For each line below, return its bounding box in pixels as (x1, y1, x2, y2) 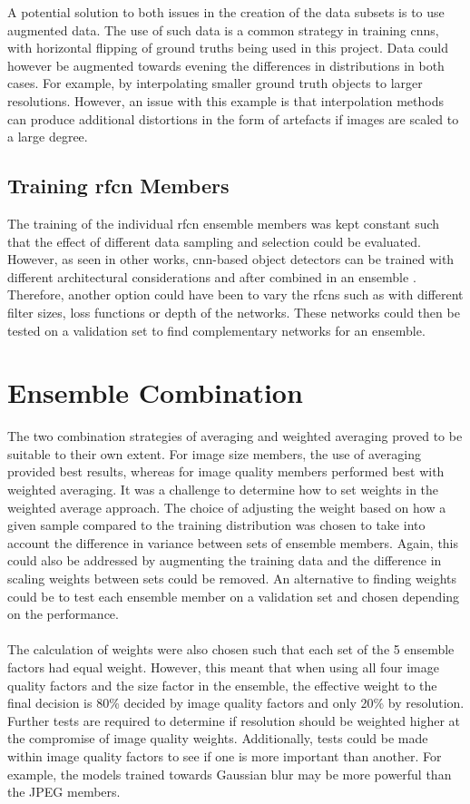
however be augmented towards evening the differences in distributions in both (7, 55, 445, 74)
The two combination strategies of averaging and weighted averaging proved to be (7, 427, 463, 446)
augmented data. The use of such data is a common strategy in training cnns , (7, 20, 439, 39)
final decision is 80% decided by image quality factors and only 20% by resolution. (7, 693, 465, 712)
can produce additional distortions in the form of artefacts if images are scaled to (7, 109, 459, 128)
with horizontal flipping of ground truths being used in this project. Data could (7, 38, 449, 57)
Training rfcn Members (7, 172, 230, 200)
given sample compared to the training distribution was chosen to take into (7, 515, 426, 534)
